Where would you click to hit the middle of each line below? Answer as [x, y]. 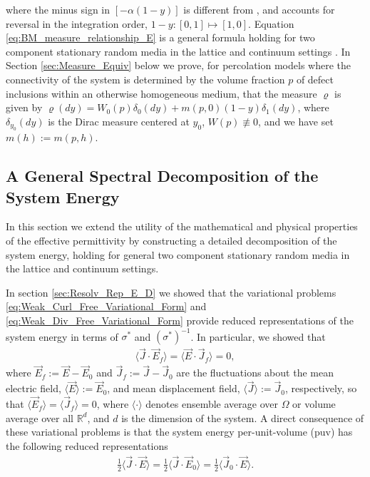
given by [24, 107]
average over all [40, 417]
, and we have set [296, 121]
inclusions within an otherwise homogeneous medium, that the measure [161, 93]
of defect [315, 79]
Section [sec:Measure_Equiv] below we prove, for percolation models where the [179, 65]
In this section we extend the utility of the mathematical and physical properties [182, 226]
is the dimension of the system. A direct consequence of [243, 417]
